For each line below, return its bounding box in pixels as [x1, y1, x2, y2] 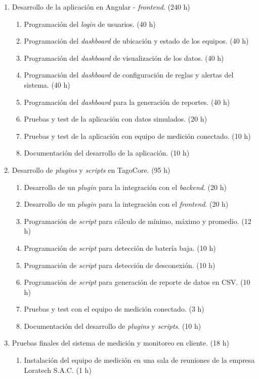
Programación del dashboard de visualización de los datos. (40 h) [24, 52, 224, 63]
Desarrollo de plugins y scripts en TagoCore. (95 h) [12, 164, 170, 175]
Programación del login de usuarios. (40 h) [24, 18, 156, 29]
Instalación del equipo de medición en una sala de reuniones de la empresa [24, 355, 255, 365]
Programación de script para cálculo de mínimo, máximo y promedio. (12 [24, 215, 251, 226]
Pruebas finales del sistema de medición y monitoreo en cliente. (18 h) [12, 337, 229, 348]
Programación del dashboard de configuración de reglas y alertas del [24, 69, 234, 80]
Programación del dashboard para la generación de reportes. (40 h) [24, 96, 230, 107]
